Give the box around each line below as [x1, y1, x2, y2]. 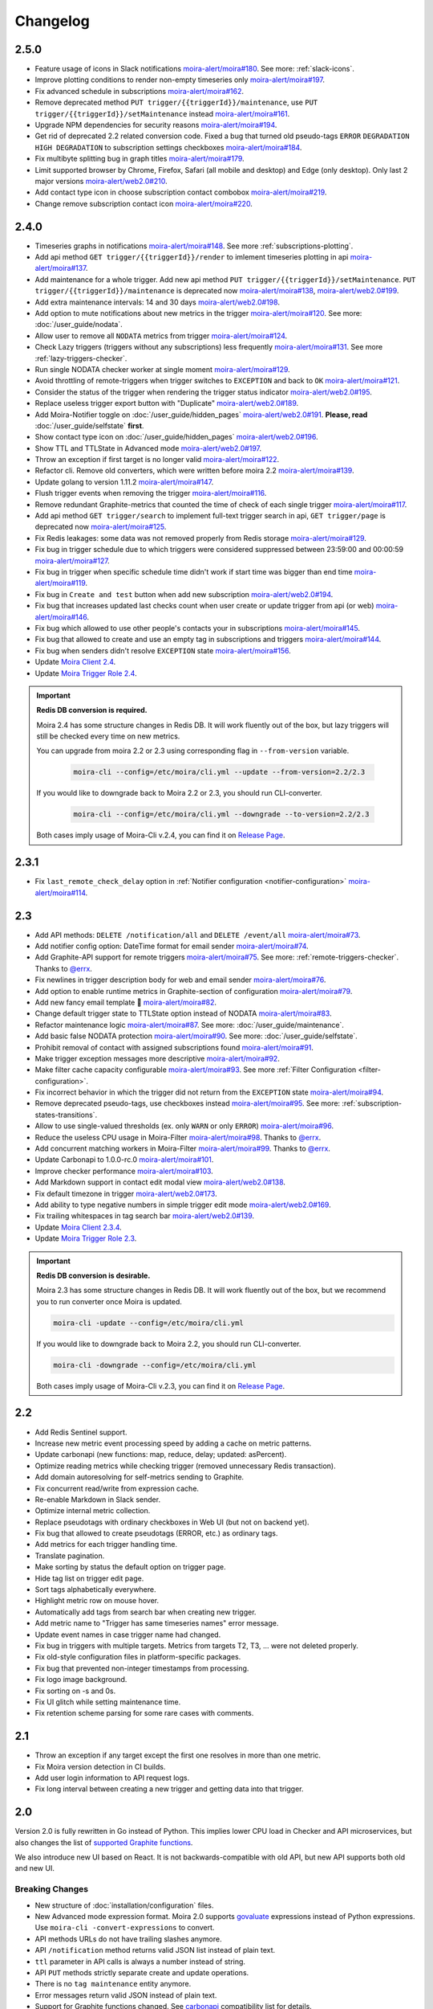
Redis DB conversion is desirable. [36, 1270, 151, 1280]
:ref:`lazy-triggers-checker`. [34, 354, 127, 363]
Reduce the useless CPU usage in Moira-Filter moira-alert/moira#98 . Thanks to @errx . [34, 1132, 322, 1142]
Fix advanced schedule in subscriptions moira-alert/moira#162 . [34, 86, 245, 96]
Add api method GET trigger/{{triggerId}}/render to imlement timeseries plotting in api [34, 252, 349, 262]
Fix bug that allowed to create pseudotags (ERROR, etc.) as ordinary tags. [34, 1528, 278, 1538]
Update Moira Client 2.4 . [34, 657, 116, 667]
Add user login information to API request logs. [34, 1773, 190, 1782]
